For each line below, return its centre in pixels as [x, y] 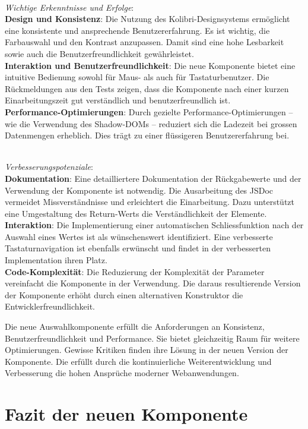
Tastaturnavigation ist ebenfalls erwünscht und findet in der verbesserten [138, 248]
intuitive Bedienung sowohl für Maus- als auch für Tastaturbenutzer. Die [137, 77]
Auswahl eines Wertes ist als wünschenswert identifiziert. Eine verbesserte [139, 236]
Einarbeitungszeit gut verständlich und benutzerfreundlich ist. [118, 100]
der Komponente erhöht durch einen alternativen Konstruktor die [124, 294]
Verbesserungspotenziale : [49, 167]
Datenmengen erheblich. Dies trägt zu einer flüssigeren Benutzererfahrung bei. [147, 135]
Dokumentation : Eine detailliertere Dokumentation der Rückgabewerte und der [153, 178]
